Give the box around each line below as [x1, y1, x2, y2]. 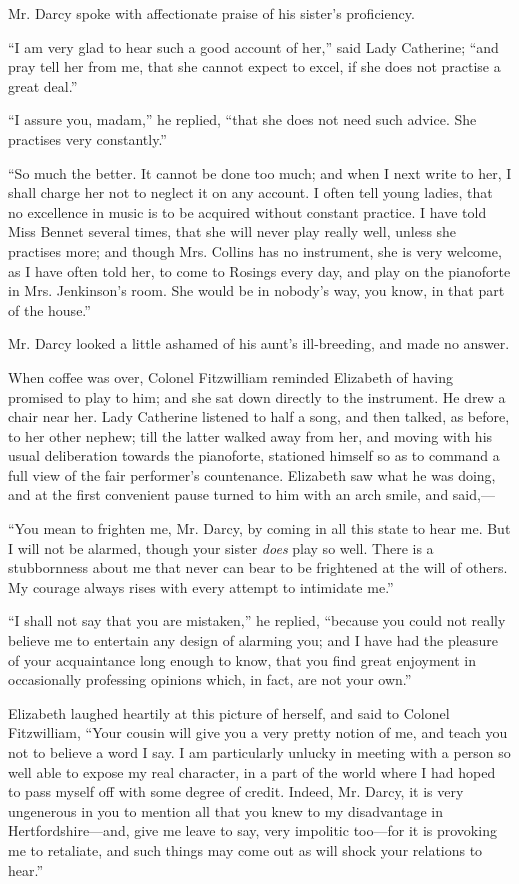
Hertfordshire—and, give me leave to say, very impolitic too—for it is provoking [8, 820, 497, 841]
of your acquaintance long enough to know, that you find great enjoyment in [8, 649, 476, 670]
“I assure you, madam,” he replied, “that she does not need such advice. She [8, 109, 477, 130]
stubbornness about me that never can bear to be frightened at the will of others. [8, 557, 508, 578]
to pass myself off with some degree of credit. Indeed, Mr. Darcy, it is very [8, 781, 464, 802]
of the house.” [8, 299, 91, 320]
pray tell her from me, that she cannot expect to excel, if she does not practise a [8, 56, 501, 77]
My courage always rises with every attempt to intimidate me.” [8, 576, 394, 597]
